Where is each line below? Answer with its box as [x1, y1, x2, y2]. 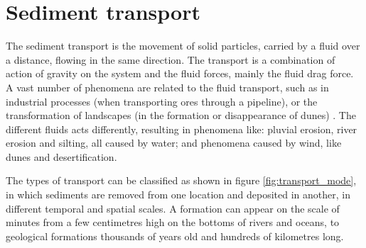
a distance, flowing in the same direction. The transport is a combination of [6, 52, 335, 67]
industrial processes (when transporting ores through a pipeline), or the [6, 94, 318, 108]
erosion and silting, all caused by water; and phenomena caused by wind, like [6, 135, 342, 150]
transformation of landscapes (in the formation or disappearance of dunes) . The [6, 108, 356, 123]
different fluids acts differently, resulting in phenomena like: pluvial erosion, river [6, 121, 357, 136]
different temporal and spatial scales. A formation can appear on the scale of [6, 201, 340, 215]
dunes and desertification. [6, 149, 117, 164]
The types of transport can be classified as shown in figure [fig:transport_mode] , [6, 173, 357, 188]
